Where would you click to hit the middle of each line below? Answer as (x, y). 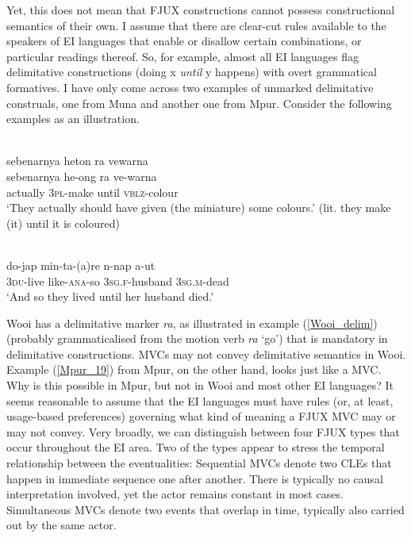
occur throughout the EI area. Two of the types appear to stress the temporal (196, 447)
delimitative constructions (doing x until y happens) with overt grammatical (192, 72)
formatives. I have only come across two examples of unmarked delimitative (190, 87)
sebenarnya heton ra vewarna (77, 161)
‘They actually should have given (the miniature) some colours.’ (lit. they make (199, 208)
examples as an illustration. (73, 119)
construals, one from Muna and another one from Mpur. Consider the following (199, 103)
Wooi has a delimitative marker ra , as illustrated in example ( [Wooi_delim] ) (192, 323)
